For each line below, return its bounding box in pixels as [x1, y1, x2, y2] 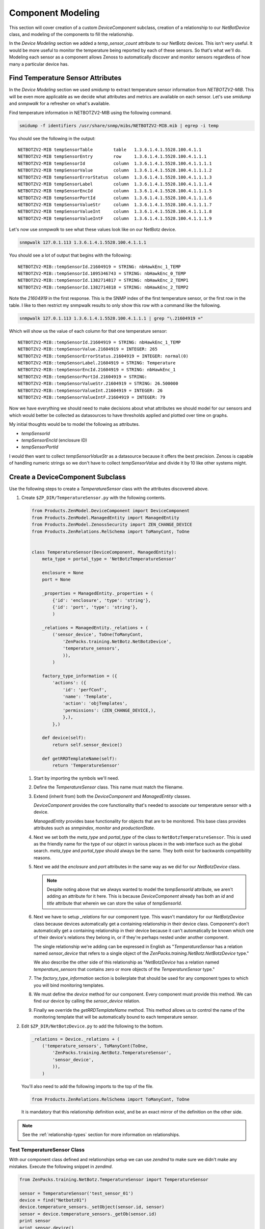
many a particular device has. [9, 61, 69, 67]
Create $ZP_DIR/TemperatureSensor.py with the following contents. [21, 495, 166, 501]
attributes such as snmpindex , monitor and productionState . [33, 825, 156, 831]
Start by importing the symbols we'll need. [33, 775, 119, 781]
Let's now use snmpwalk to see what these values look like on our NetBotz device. [9, 227, 177, 233]
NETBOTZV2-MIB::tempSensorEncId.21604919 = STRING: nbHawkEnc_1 [18, 367, 176, 373]
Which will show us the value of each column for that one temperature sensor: [9, 328, 167, 334]
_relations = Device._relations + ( [31, 1036, 120, 1042]
